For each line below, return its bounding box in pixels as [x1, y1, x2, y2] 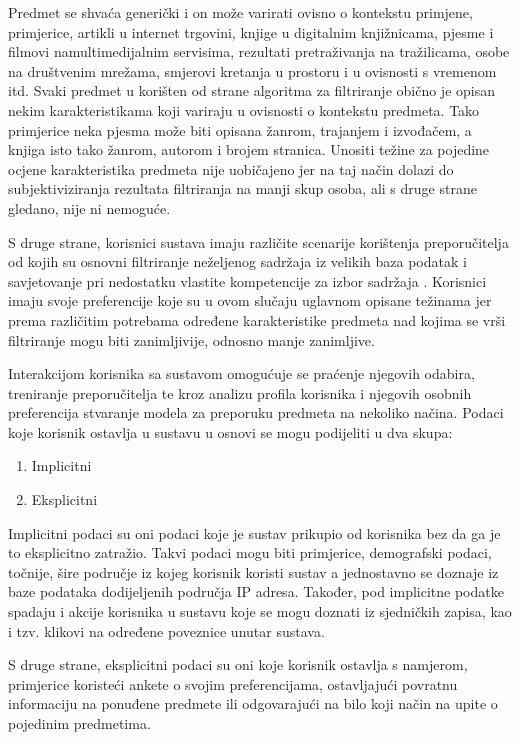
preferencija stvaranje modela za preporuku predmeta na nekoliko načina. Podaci [8, 402, 504, 423]
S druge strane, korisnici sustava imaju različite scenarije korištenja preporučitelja [8, 231, 509, 252]
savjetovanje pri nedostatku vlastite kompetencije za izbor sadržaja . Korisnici [8, 270, 487, 291]
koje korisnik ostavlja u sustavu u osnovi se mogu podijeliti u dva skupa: [8, 421, 453, 442]
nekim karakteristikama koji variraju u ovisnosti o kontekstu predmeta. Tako [8, 99, 480, 120]
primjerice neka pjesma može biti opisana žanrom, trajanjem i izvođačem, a [8, 119, 472, 140]
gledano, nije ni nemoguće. [8, 197, 171, 218]
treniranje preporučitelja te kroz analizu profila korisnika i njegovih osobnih [8, 382, 472, 403]
